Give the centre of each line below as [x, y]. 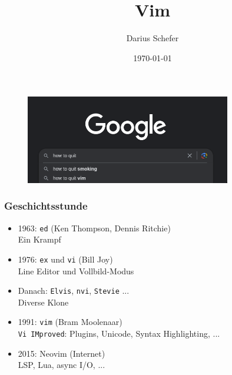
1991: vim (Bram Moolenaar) [70, 322]
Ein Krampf [39, 239]
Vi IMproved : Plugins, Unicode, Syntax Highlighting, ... [119, 333]
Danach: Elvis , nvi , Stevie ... [74, 291]
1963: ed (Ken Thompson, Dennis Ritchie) [94, 228]
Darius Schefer [153, 38]
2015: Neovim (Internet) [62, 353]
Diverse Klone [43, 302]
